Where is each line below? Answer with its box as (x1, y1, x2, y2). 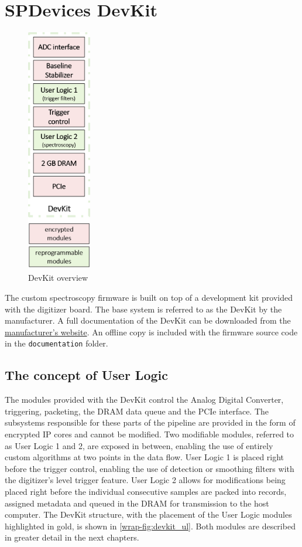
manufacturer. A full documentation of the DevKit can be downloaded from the (5, 314, 291, 327)
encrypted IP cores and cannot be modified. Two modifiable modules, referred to (5, 427, 294, 440)
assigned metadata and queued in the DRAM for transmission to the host (5, 497, 269, 509)
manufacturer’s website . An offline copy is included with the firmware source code (5, 325, 298, 338)
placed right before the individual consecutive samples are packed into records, (5, 485, 287, 497)
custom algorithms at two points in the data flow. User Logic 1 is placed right (5, 451, 284, 463)
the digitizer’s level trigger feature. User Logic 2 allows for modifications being (5, 474, 286, 486)
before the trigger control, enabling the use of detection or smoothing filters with (5, 462, 294, 474)
